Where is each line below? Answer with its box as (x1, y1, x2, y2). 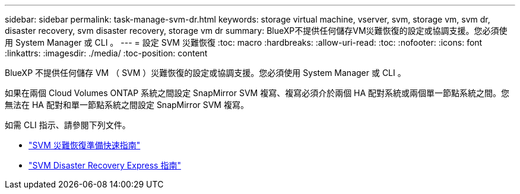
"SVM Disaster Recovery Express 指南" (28, 160, 181, 170)
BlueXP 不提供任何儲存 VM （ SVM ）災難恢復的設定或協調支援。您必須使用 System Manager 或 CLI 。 (5, 68, 406, 78)
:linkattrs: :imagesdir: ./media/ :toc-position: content (5, 48, 208, 58)
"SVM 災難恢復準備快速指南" (28, 140, 141, 150)
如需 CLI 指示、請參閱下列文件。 (5, 120, 131, 130)
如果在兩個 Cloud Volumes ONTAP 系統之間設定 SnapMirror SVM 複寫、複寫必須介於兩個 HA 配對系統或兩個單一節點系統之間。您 (5, 88, 510, 98)
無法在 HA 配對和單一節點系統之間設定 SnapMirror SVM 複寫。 (5, 100, 249, 110)
